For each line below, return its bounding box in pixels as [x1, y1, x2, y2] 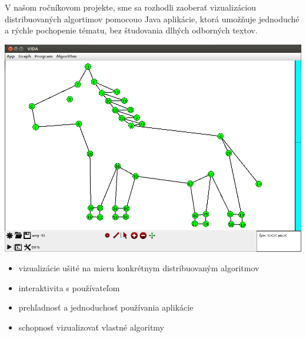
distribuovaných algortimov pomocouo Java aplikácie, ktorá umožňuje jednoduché [5, 12, 300, 25]
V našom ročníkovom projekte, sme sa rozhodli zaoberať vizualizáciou [5, 1, 256, 13]
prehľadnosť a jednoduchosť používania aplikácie [18, 301, 194, 314]
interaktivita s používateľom [18, 281, 120, 294]
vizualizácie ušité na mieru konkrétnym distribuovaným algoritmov [18, 262, 260, 274]
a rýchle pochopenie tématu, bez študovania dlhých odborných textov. [5, 24, 258, 36]
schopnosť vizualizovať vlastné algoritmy [18, 321, 165, 333]
